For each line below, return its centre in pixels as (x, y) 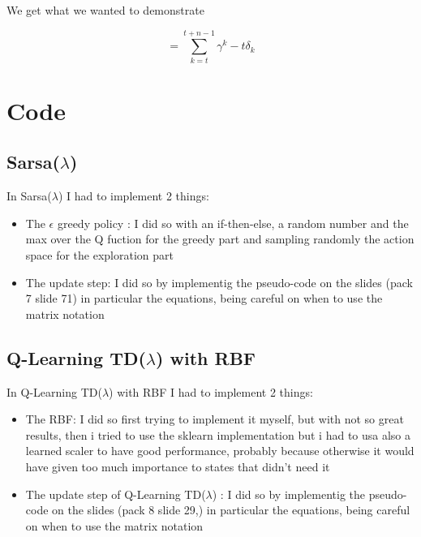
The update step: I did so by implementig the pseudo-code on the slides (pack (219, 282)
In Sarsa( (29, 196)
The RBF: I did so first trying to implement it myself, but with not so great (215, 419)
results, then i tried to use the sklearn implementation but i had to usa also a (218, 434)
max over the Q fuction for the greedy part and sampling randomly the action (220, 239)
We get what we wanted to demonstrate (105, 10)
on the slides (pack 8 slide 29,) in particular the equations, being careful (231, 510)
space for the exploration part (100, 255)
